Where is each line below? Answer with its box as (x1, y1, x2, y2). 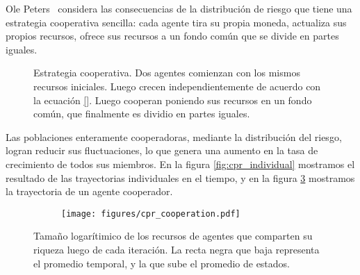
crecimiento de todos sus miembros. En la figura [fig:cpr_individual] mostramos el (6, 156, 355, 171)
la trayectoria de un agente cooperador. (6, 184, 173, 199)
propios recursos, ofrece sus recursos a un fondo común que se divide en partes (6, 28, 339, 43)
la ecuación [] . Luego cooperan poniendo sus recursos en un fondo (33, 92, 312, 107)
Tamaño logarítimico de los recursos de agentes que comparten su (33, 228, 313, 243)
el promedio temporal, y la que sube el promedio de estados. (33, 256, 290, 270)
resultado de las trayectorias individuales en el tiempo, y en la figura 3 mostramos (6, 170, 355, 185)
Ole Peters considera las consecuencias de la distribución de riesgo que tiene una (6, 1, 352, 15)
